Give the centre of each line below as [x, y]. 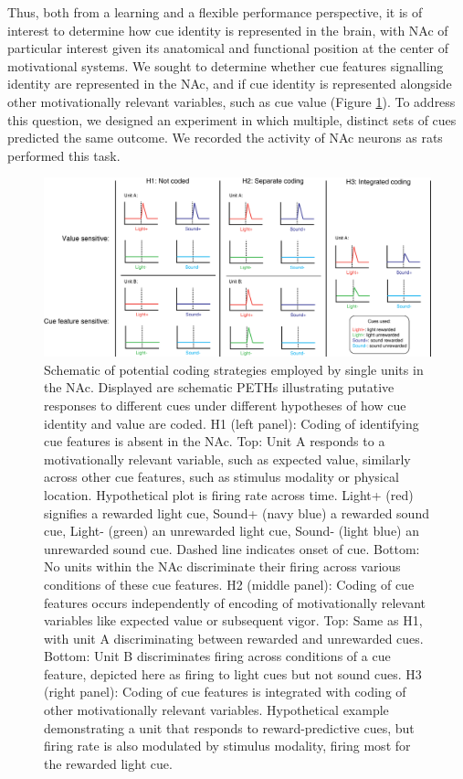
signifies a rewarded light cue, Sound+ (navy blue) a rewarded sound [237, 512]
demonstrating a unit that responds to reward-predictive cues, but [229, 727]
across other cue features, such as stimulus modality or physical [221, 477]
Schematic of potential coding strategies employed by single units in [234, 369]
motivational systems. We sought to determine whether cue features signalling [226, 65]
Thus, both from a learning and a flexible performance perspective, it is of [215, 12]
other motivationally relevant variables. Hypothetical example [216, 710]
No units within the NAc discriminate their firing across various [222, 566]
